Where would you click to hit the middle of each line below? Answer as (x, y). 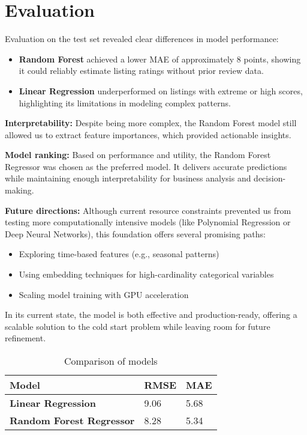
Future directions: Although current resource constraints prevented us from (148, 210)
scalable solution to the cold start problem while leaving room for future (138, 326)
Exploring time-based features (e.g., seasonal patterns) (119, 254)
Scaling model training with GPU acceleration (104, 294)
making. (19, 190)
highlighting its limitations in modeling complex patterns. (125, 102)
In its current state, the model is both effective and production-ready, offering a (151, 315)
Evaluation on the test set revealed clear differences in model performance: (142, 39)
